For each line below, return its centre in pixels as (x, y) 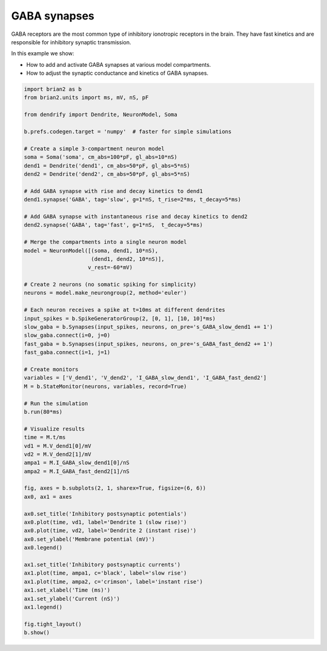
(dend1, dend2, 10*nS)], (128, 259)
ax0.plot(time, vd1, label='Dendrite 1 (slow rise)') (105, 522)
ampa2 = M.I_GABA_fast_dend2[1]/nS (77, 471)
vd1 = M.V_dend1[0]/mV (58, 446)
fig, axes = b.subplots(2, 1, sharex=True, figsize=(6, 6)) (115, 488)
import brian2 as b (53, 89)
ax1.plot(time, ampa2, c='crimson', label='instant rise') (113, 582)
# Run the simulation (56, 403)
